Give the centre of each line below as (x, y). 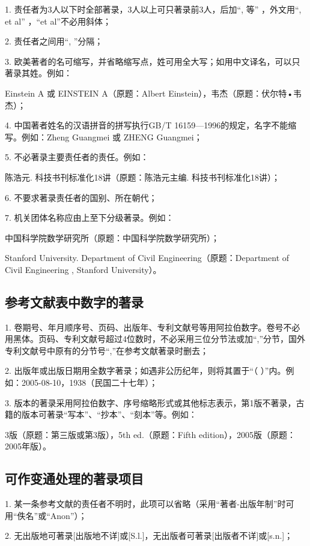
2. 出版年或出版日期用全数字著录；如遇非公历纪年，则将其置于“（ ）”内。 (145, 370)
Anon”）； (68, 515)
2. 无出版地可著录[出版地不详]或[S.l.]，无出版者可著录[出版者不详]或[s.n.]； (149, 535)
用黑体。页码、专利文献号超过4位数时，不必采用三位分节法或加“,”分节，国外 (155, 339)
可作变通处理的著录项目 (74, 478)
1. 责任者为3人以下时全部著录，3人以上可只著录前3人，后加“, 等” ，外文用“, (153, 9)
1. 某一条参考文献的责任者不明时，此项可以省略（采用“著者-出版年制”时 (145, 504)
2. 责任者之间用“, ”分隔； (54, 41)
